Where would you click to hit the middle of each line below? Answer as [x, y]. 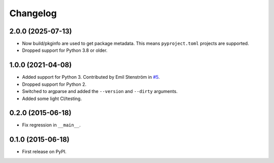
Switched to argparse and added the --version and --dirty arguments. [100, 91]
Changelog [33, 13]
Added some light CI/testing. [52, 99]
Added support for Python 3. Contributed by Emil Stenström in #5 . [91, 77]
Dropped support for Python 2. [54, 84]
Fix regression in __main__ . [52, 125]
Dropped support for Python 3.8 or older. [65, 50]
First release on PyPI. [44, 152]
